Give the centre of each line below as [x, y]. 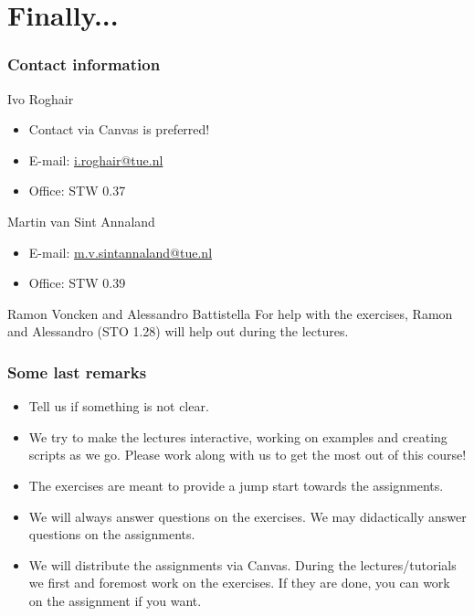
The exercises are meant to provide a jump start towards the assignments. [236, 485]
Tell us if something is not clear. [119, 406]
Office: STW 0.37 [77, 191]
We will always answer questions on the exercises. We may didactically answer [248, 516]
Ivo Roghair [41, 98]
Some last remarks [77, 372]
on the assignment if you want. [115, 600]
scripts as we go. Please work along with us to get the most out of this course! [248, 455]
